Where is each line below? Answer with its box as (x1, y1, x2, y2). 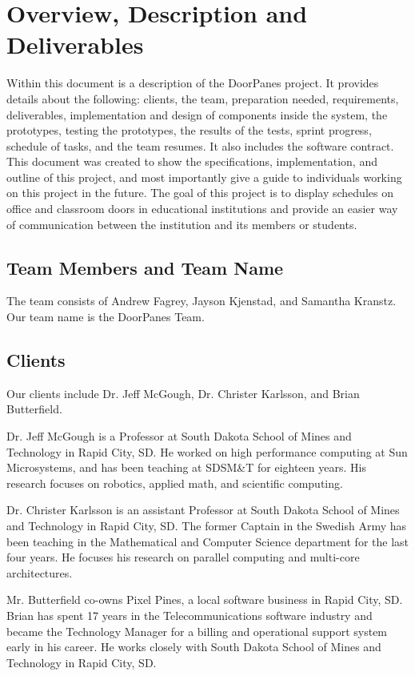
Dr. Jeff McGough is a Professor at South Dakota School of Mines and (6, 428, 352, 445)
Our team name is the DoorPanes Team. (6, 308, 205, 325)
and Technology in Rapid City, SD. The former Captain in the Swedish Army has (6, 517, 407, 533)
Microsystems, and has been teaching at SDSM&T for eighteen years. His (6, 459, 366, 476)
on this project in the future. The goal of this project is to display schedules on (6, 184, 393, 201)
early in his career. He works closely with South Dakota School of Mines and (6, 638, 381, 655)
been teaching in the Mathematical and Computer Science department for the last (6, 533, 409, 549)
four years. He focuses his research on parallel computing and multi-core (6, 549, 360, 565)
